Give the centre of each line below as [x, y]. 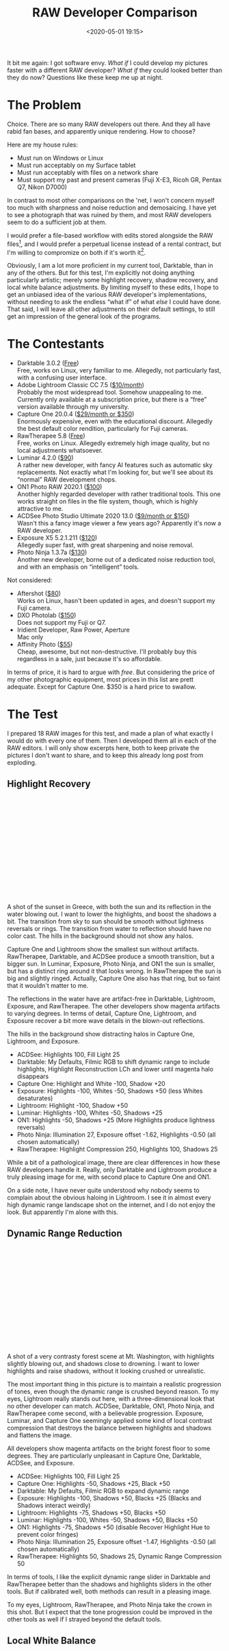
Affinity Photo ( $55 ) [45, 645]
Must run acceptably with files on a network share [87, 172]
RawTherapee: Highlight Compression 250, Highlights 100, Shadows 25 [117, 1149]
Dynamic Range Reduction [65, 1233]
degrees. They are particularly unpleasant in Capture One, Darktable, [104, 1455]
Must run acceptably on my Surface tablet [76, 165]
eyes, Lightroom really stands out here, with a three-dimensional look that [111, 1398]
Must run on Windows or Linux [60, 158]
